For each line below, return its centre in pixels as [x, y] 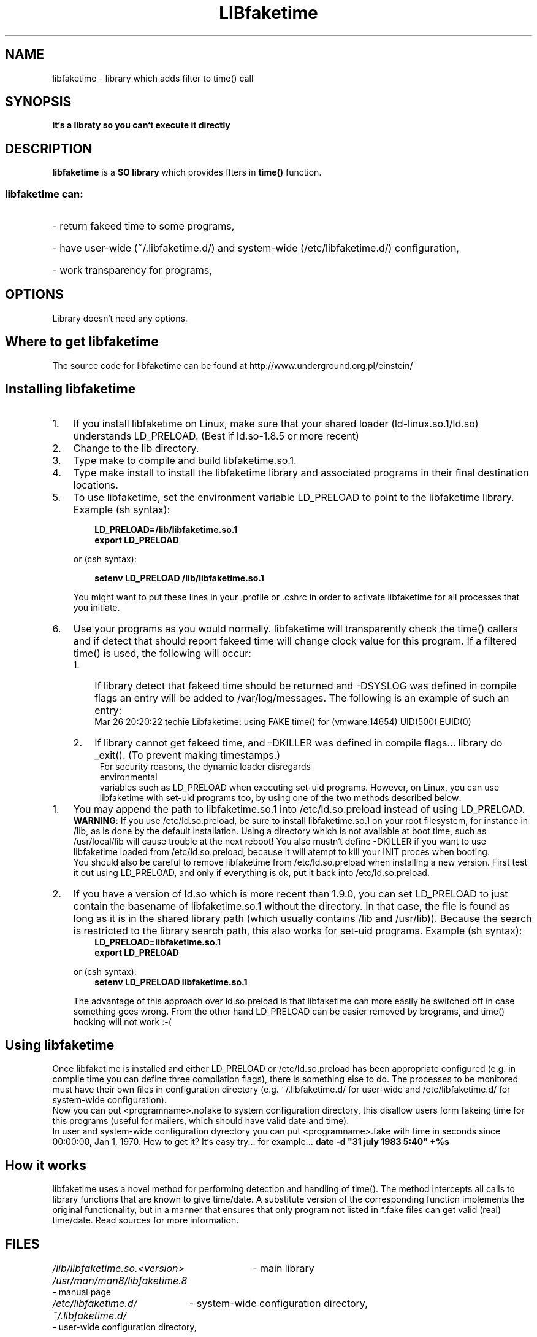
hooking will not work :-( [122, 1021]
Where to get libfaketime [82, 342]
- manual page [82, 1292]
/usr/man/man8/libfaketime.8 [120, 1281]
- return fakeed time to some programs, [143, 226]
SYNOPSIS [38, 102]
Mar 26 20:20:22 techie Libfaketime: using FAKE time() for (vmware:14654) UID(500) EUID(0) [283, 721]
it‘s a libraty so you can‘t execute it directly [141, 125]
